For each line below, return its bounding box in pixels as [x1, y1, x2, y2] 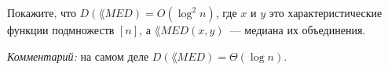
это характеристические [269, 5, 383, 20]
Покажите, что [7, 5, 76, 20]
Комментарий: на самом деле [7, 47, 149, 64]
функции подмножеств [7, 22, 115, 37]
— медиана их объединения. [229, 22, 366, 37]
